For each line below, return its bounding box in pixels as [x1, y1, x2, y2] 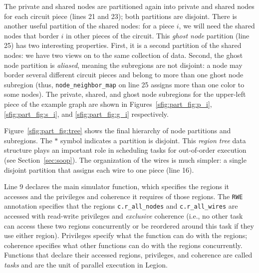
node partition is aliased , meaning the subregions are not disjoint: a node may [4, 59, 243, 70]
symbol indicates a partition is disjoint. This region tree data [60, 135, 246, 145]
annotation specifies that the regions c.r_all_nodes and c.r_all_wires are [4, 201, 238, 211]
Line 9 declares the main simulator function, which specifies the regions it [4, 181, 230, 192]
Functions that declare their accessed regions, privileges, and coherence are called [4, 250, 253, 260]
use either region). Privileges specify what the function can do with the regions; [4, 230, 248, 241]
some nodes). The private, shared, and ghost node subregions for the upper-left [4, 89, 246, 99]
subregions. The [4, 135, 52, 145]
